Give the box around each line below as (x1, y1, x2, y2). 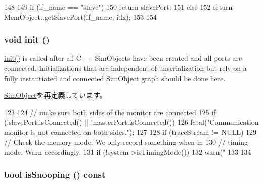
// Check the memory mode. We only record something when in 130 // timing (4, 136, 248, 147)
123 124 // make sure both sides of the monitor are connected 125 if (4, 106, 216, 117)
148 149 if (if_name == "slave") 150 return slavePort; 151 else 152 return (4, 2, 233, 12)
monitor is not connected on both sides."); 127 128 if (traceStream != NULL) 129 (4, 126, 257, 137)
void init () (4, 33, 50, 46)
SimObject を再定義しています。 (4, 90, 107, 100)
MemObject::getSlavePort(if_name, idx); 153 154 (4, 11, 157, 22)
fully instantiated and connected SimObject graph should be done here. (4, 72, 226, 83)
